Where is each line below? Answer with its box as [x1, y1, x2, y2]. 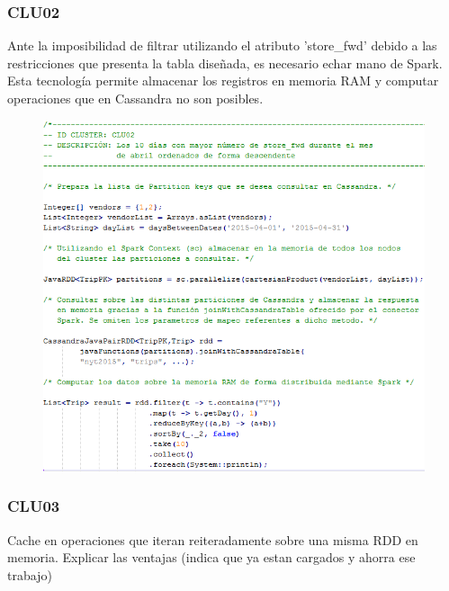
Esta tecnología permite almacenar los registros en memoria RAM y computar [7, 71, 439, 90]
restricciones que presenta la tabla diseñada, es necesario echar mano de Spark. [7, 53, 443, 72]
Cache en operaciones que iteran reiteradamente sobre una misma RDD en [7, 530, 418, 549]
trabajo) [7, 565, 52, 584]
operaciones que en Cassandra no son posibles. [7, 89, 264, 107]
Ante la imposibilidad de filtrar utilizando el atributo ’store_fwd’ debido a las [7, 36, 437, 55]
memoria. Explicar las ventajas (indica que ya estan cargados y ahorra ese [7, 548, 416, 567]
